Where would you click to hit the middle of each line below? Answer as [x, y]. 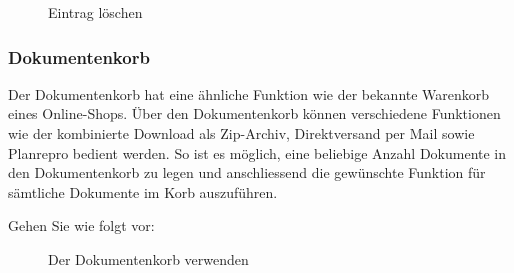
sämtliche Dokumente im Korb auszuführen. [143, 191]
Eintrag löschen [95, 12]
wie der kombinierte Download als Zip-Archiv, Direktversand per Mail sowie [241, 133]
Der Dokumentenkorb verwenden [148, 258]
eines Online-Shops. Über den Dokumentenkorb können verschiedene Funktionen [254, 113]
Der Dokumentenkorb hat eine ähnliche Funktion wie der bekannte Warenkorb [249, 93]
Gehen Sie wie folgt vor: [81, 225]
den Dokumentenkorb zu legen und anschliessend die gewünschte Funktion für [247, 172]
